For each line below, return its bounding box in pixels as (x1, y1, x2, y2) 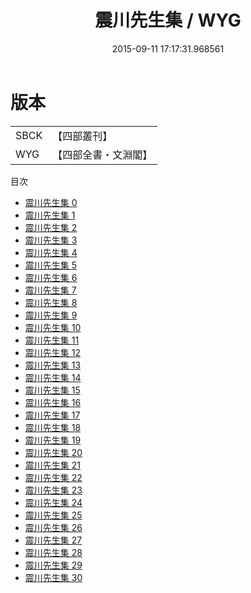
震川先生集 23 (24, 484, 83, 496)
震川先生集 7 (24, 284, 77, 296)
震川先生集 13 (24, 359, 82, 371)
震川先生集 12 (24, 346, 81, 358)
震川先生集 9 (24, 309, 78, 321)
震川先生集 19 (24, 434, 82, 446)
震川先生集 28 (24, 546, 83, 558)
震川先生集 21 (24, 459, 81, 471)
